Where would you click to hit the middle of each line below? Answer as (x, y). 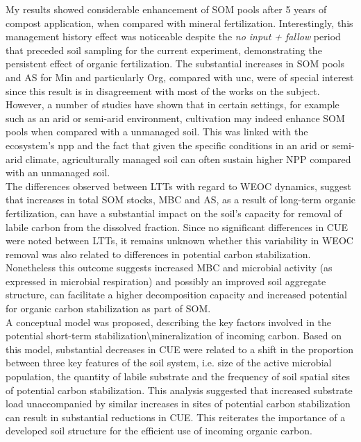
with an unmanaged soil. (58, 172)
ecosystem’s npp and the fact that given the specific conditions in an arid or (167, 145)
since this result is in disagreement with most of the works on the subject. (163, 91)
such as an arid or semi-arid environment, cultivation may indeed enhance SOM (175, 118)
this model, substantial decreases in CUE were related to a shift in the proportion (179, 349)
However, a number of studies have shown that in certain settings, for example (173, 104)
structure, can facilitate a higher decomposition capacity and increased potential (176, 295)
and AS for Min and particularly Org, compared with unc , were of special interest (180, 77)
